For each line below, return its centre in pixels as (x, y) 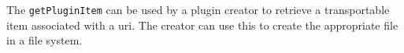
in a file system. (44, 40)
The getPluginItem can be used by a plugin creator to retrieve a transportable (198, 9)
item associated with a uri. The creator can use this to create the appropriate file (202, 25)
